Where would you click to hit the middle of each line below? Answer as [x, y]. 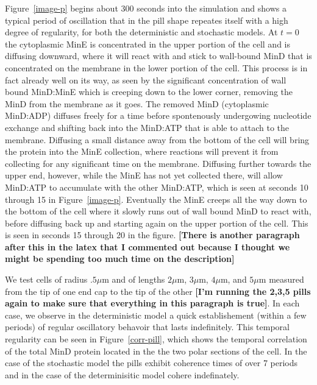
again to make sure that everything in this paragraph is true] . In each [152, 303]
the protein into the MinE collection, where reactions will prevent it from [142, 151]
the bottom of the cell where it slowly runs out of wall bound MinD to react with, [158, 211]
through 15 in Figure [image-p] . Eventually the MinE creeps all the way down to [156, 199]
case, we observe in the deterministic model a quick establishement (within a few [156, 315]
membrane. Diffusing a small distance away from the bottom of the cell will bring [157, 139]
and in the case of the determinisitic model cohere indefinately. [122, 374]
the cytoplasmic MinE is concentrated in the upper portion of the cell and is [148, 44]
